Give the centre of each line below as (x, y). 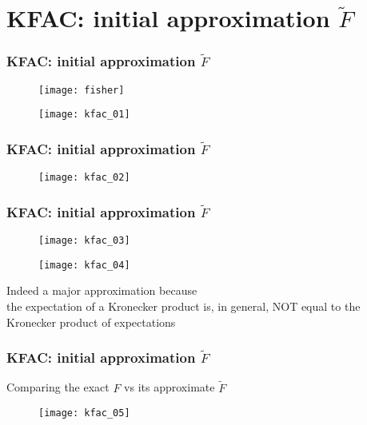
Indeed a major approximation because (102, 290)
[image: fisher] (82, 90)
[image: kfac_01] (84, 115)
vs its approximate (170, 387)
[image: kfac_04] (84, 265)
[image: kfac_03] (84, 240)
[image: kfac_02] (84, 178)
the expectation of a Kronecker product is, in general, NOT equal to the (183, 306)
